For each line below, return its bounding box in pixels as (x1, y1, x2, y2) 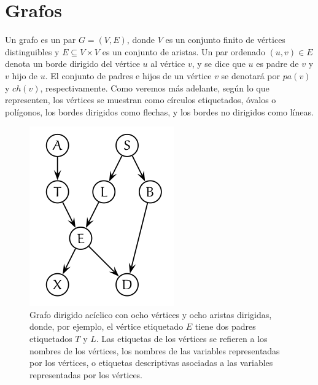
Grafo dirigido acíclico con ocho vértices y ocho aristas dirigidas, (29, 308, 272, 321)
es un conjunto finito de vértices (165, 33, 285, 46)
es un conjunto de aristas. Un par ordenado (102, 45, 265, 58)
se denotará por (221, 69, 281, 82)
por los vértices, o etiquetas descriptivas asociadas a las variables (29, 356, 273, 369)
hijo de (12, 69, 38, 82)
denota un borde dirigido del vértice (5, 57, 140, 70)
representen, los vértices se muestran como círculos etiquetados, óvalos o (5, 93, 276, 106)
